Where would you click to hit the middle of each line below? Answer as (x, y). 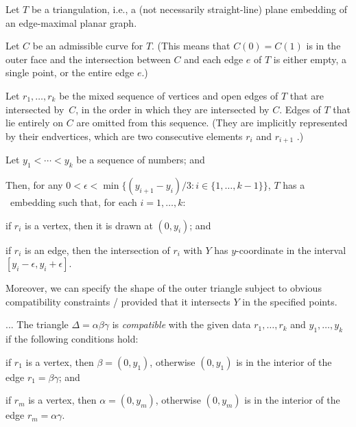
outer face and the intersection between (88, 59)
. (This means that (191, 46)
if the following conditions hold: (72, 339)
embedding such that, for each (73, 202)
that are (307, 95)
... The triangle (37, 324)
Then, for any (34, 185)
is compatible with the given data (181, 324)
